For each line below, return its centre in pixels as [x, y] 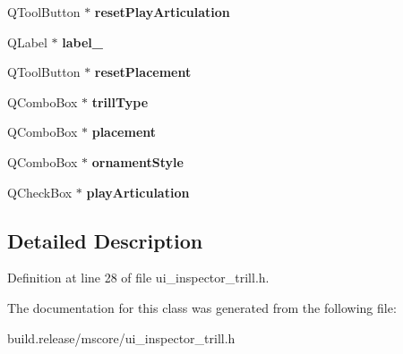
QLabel [27, 42]
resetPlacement [143, 72]
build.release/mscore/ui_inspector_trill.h [121, 337]
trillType [120, 101]
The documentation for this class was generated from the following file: [202, 307]
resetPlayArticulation [162, 12]
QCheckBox [40, 192]
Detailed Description [105, 240]
